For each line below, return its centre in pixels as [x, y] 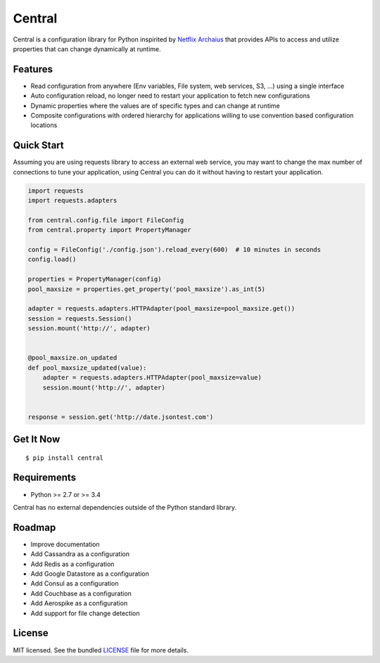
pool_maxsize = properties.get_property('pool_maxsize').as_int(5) [147, 289]
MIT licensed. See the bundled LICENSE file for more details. [101, 650]
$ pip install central [65, 458]
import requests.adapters [72, 201]
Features [33, 69]
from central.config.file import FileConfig [106, 220]
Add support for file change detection [85, 613]
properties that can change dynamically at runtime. [87, 49]
